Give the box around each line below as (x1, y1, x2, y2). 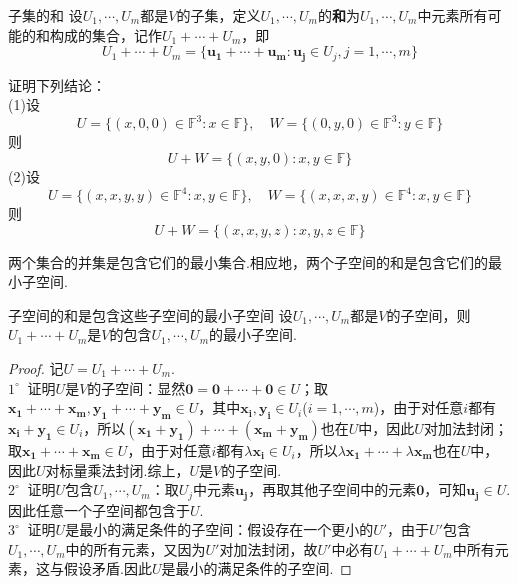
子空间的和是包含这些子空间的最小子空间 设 (8, 304, 293, 325)
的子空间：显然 (87, 377, 186, 398)
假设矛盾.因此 (63, 558, 152, 579)
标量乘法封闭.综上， (59, 459, 190, 480)
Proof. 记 (8, 357, 64, 378)
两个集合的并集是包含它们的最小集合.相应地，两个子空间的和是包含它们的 (8, 251, 488, 272)
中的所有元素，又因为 (65, 538, 206, 559)
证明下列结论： (8, 74, 106, 95)
